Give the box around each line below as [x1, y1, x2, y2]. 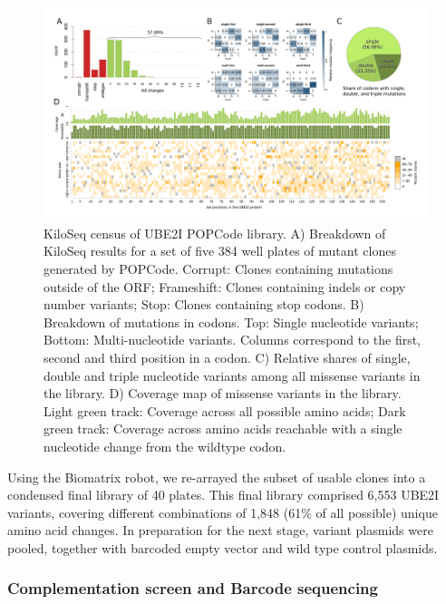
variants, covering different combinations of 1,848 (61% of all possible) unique [7, 502, 438, 521]
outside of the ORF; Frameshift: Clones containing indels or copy [44, 277, 406, 296]
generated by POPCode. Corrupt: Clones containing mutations [44, 258, 393, 278]
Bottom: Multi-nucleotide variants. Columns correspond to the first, [44, 330, 422, 349]
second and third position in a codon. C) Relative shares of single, [44, 347, 411, 366]
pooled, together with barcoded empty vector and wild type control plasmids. [7, 538, 438, 557]
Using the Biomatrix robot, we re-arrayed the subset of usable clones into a [7, 467, 426, 486]
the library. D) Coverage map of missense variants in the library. [44, 384, 402, 403]
